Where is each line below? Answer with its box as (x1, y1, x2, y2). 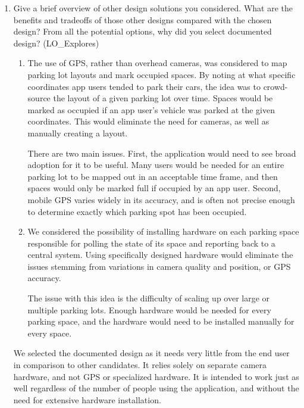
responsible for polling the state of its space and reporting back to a (27, 236, 275, 249)
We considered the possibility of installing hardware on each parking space (27, 225, 299, 238)
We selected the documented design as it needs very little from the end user (13, 347, 290, 359)
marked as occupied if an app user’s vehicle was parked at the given (27, 103, 275, 116)
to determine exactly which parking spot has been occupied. (27, 205, 247, 217)
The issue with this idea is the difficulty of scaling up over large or (27, 292, 270, 304)
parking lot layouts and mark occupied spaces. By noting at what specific (27, 68, 296, 80)
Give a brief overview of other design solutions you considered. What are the (13, 2, 293, 14)
